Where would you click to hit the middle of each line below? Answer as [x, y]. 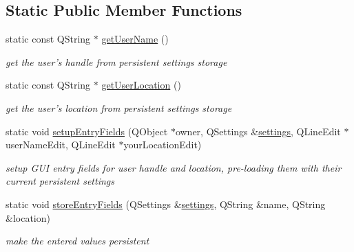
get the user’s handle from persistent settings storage [116, 61]
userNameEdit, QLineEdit [61, 145]
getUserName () [135, 39]
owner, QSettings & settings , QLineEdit [258, 131]
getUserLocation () [141, 85]
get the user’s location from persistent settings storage [119, 107]
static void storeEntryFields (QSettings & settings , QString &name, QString [166, 204]
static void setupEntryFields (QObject [87, 131]
